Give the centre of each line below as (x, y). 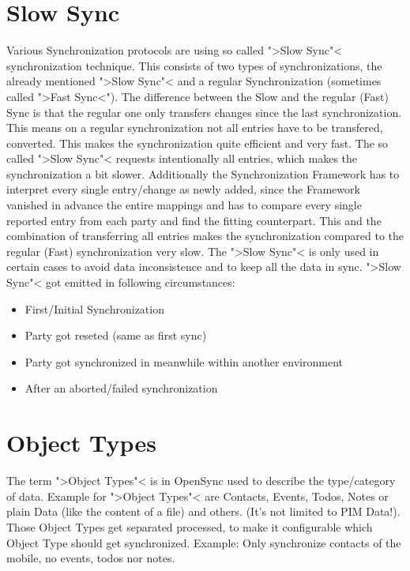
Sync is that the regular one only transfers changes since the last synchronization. (204, 112)
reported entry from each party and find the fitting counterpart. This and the (194, 220)
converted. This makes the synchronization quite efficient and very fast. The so (197, 143)
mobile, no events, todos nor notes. (91, 558)
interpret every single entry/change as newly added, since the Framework (183, 189)
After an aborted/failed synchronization (121, 388)
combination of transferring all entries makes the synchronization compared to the (205, 236)
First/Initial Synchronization (94, 308)
